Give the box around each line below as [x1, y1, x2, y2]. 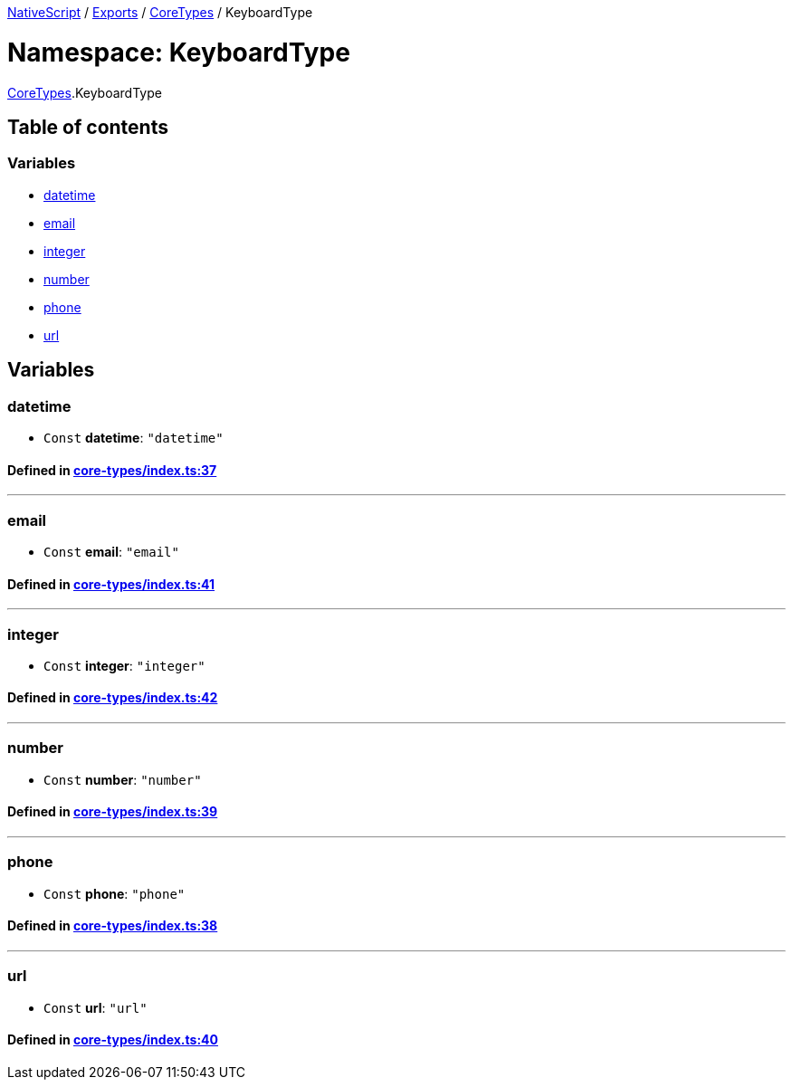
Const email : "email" [43, 543, 179, 559]
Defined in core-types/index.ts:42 [7, 690, 218, 706]
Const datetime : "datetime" [43, 429, 224, 445]
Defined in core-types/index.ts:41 [7, 576, 215, 592]
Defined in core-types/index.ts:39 [7, 804, 218, 820]
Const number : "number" [43, 771, 202, 787]
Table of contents [7, 115, 168, 138]
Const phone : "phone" [43, 885, 186, 901]
